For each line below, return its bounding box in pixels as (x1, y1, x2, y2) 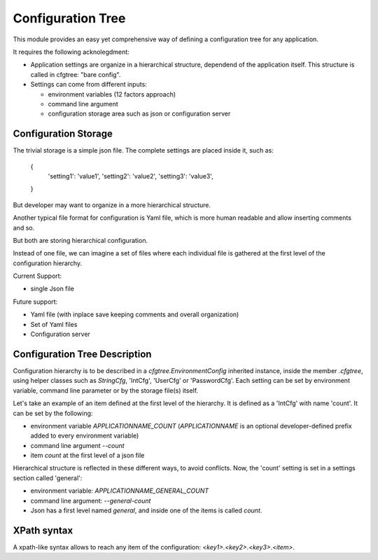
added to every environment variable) (30, 431, 139, 440)
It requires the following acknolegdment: (13, 48, 129, 56)
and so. (13, 223, 35, 232)
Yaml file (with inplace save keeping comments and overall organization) (30, 310, 239, 318)
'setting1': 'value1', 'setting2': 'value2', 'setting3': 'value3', (48, 171, 213, 180)
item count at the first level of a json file (30, 451, 145, 460)
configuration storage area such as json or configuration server (48, 109, 231, 118)
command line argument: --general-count (30, 496, 151, 505)
